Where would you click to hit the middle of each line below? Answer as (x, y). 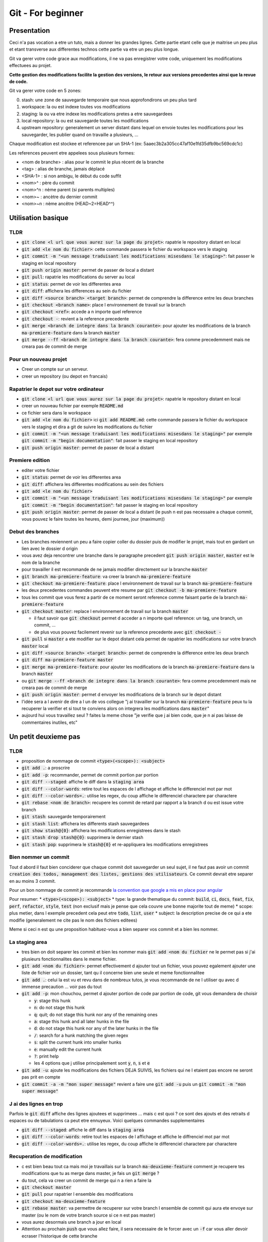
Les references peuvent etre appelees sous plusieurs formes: (72, 153)
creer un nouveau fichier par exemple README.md (72, 406)
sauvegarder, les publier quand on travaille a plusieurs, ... (80, 135)
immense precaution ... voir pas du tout (62, 987)
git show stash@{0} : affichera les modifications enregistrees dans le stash (101, 830)
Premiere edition (30, 461)
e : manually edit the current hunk (68, 1049)
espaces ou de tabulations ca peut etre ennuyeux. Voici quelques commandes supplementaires (107, 1121)
